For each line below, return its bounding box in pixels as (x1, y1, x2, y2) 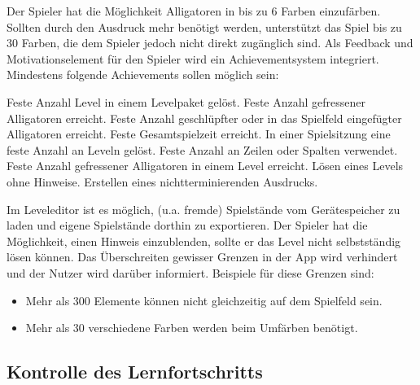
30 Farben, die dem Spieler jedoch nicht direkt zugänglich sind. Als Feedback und (7, 34, 413, 51)
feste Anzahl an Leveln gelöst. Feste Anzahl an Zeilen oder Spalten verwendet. (7, 141, 398, 158)
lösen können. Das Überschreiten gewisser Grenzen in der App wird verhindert (7, 248, 398, 265)
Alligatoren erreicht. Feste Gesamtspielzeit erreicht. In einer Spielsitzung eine (7, 125, 391, 142)
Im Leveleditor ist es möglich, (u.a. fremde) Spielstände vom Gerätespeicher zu (7, 200, 400, 217)
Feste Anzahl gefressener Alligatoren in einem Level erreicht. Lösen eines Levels (7, 157, 404, 174)
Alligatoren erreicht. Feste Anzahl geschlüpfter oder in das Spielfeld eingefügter (7, 109, 402, 126)
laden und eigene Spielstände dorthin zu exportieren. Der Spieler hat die (7, 217, 368, 234)
